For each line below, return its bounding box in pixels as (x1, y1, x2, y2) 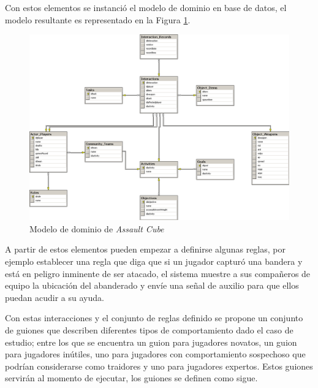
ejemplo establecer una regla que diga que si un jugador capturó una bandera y (5, 255, 303, 268)
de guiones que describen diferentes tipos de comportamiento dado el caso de (5, 324, 293, 337)
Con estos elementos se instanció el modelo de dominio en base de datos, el (5, 1, 287, 13)
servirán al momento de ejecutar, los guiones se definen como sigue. (5, 371, 258, 384)
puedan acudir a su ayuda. (5, 291, 104, 303)
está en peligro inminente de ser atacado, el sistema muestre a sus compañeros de (5, 267, 311, 280)
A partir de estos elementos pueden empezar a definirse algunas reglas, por (5, 243, 286, 256)
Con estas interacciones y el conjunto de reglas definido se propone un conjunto (5, 311, 303, 324)
